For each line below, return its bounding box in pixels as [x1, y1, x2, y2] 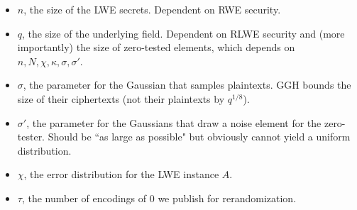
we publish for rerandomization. [158, 190, 297, 205]
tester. [17, 129, 45, 144]
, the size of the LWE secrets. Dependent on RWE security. [23, 2, 281, 16]
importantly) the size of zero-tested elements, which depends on [17, 40, 295, 55]
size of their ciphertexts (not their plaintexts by [17, 91, 225, 106]
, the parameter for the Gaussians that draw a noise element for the [26, 115, 322, 130]
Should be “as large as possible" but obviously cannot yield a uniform [48, 129, 351, 144]
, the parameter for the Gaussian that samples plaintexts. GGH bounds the [23, 77, 351, 92]
